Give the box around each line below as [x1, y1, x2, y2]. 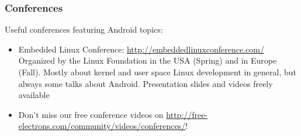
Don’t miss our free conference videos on [18, 108, 164, 120]
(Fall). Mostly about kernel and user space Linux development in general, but [18, 66, 297, 78]
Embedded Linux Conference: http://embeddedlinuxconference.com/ [18, 43, 264, 55]
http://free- [166, 108, 208, 120]
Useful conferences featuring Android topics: [5, 23, 163, 36]
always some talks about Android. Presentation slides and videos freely [18, 77, 273, 89]
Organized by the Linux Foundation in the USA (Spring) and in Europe [18, 54, 277, 67]
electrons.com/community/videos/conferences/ [18, 120, 186, 132]
